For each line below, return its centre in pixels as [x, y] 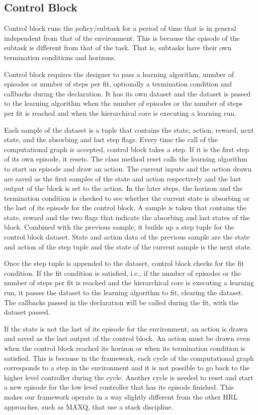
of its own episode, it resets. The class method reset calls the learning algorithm [126, 159]
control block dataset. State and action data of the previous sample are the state [127, 237]
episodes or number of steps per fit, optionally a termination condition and [118, 84]
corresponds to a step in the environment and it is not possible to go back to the [127, 368]
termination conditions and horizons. [60, 57]
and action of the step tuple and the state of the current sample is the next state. [128, 246]
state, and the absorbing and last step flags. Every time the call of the [111, 139]
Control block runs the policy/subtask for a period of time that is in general [120, 28]
